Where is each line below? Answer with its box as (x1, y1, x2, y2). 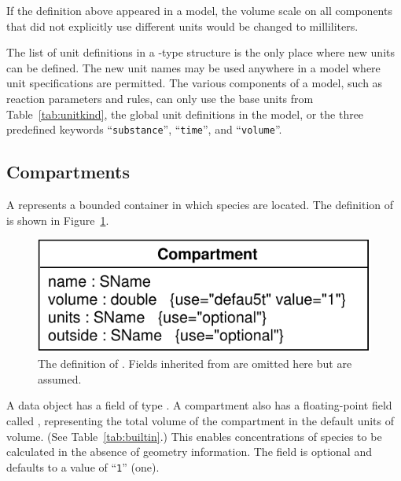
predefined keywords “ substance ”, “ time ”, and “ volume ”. (6, 121, 282, 138)
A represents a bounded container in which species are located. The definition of (6, 196, 394, 213)
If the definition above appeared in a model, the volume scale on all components (6, 2, 392, 18)
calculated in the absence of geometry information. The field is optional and (6, 443, 372, 460)
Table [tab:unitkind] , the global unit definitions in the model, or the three (6, 105, 364, 122)
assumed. (38, 370, 82, 387)
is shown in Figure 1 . (6, 211, 109, 228)
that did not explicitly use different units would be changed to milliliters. (6, 17, 359, 34)
